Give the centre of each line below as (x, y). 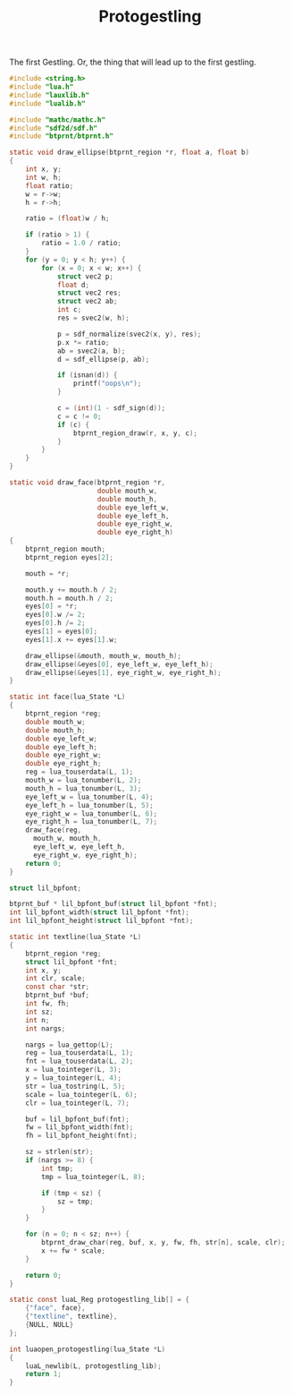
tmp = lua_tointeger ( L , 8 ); (93, 1177)
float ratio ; (50, 185)
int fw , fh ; (47, 1004)
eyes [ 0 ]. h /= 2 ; (56, 623)
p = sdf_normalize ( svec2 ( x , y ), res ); (129, 334)
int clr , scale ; (56, 979)
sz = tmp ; (75, 1202)
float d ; (73, 285)
